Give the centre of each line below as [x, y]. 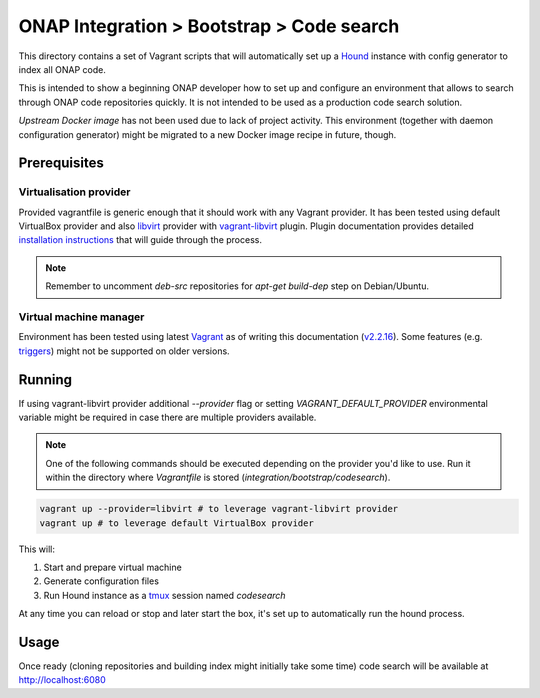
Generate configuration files [101, 581]
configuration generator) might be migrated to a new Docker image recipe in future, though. [207, 134]
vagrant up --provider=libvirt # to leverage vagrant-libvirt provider [219, 509]
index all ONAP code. [62, 69]
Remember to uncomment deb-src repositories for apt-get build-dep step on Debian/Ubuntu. [237, 286]
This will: [36, 549]
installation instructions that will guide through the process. [140, 240]
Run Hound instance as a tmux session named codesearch [164, 595]
